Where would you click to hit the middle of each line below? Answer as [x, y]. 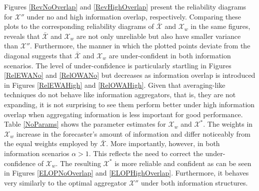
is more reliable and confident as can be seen [183, 163]
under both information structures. [194, 182]
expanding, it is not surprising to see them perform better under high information [129, 104]
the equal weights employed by [51, 143]
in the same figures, [220, 26]
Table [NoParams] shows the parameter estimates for [85, 124]
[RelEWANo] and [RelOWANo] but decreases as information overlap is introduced [130, 75]
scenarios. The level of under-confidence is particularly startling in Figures [118, 65]
